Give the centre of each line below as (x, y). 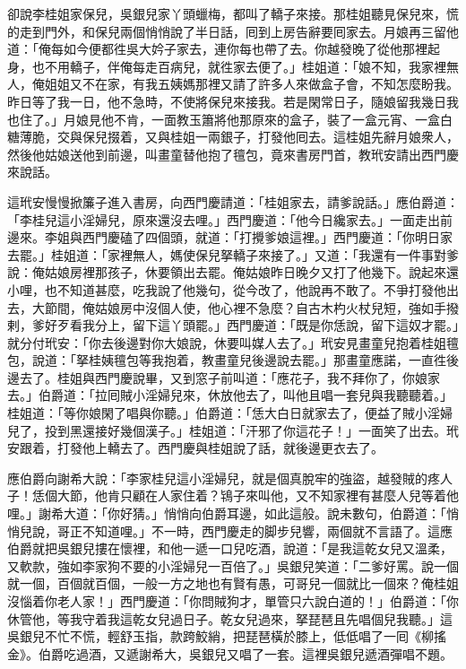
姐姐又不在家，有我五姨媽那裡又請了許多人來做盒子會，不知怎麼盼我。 (251, 84)
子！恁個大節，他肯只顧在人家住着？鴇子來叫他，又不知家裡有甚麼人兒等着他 (233, 495)
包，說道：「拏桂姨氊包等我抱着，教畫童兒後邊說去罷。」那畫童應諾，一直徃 (227, 360)
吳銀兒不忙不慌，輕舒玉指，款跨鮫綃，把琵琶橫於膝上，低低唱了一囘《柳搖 (227, 636)
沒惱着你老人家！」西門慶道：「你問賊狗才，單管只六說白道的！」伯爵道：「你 (233, 601)
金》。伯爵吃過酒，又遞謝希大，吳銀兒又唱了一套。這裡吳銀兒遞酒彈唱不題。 (230, 653)
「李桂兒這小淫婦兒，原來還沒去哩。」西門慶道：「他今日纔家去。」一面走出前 (230, 219)
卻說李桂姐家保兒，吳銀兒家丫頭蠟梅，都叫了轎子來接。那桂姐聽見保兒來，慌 (233, 13)
